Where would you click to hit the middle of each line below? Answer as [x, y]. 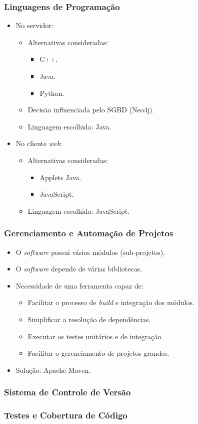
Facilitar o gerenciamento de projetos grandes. [98, 353]
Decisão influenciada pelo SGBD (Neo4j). [91, 110]
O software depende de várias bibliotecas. [79, 269]
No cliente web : [39, 143]
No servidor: [34, 25]
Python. [52, 93]
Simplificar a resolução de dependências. [89, 319]
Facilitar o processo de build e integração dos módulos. [111, 302]
